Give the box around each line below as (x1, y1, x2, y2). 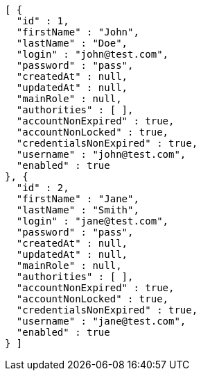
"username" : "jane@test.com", (16, 316, 186, 327)
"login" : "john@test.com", (16, 49, 169, 60)
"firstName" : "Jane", (16, 193, 139, 204)
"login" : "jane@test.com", (16, 215, 169, 227)
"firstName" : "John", (16, 26, 139, 38)
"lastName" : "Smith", (16, 204, 139, 215)
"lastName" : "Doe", (16, 38, 128, 49)
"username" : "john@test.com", (16, 149, 186, 160)
